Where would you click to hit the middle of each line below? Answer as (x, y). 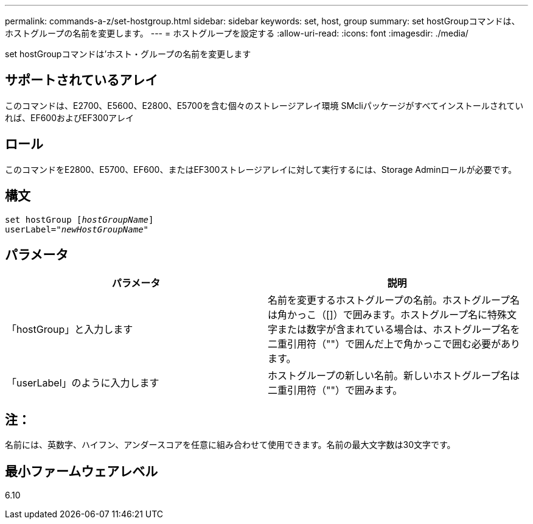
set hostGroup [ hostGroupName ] (79, 219)
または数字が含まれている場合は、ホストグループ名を (399, 330)
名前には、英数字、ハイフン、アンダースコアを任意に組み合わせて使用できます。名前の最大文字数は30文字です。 (230, 445)
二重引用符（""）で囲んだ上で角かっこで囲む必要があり (394, 344)
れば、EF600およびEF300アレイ (70, 117)
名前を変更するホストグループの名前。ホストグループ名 (394, 300)
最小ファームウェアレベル (82, 471)
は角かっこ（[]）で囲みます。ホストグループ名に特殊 (388, 315)
